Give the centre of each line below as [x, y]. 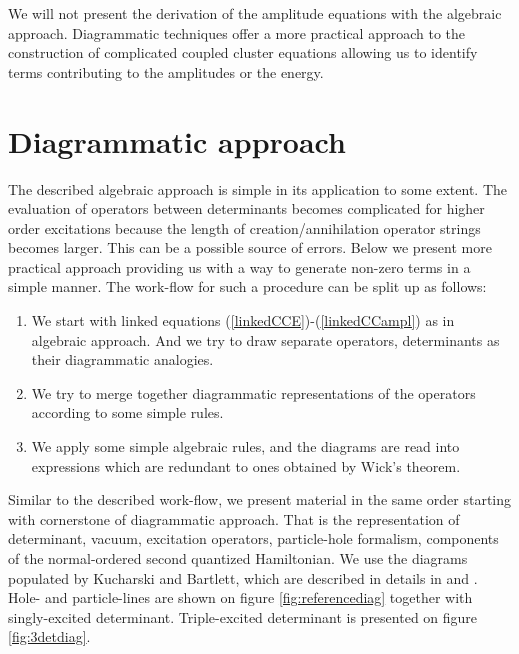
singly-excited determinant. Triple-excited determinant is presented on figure [243, 616]
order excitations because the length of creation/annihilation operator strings [244, 227]
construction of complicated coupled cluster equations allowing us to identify [243, 52]
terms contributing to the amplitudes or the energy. [166, 71]
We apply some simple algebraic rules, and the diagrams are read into [245, 446]
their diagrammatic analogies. [122, 359]
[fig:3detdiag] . [49, 636]
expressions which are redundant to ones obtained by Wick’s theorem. [246, 465]
